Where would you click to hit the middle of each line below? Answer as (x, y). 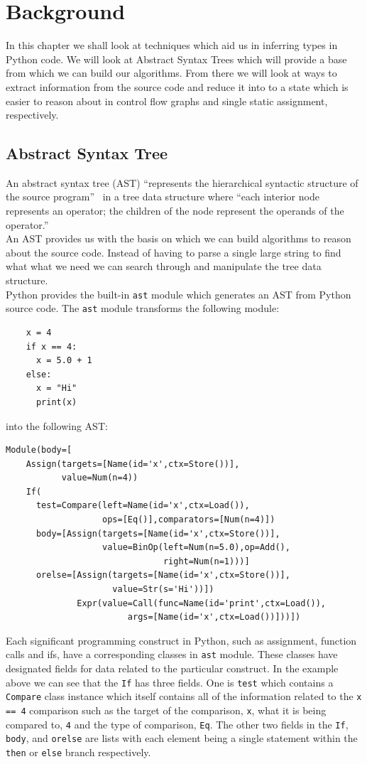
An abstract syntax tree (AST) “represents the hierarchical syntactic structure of (182, 182)
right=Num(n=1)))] (206, 561)
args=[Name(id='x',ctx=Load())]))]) (214, 617)
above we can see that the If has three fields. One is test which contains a (170, 682)
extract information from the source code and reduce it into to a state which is (177, 86)
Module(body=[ (39, 450)
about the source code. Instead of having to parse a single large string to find (174, 252)
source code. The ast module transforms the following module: (143, 308)
